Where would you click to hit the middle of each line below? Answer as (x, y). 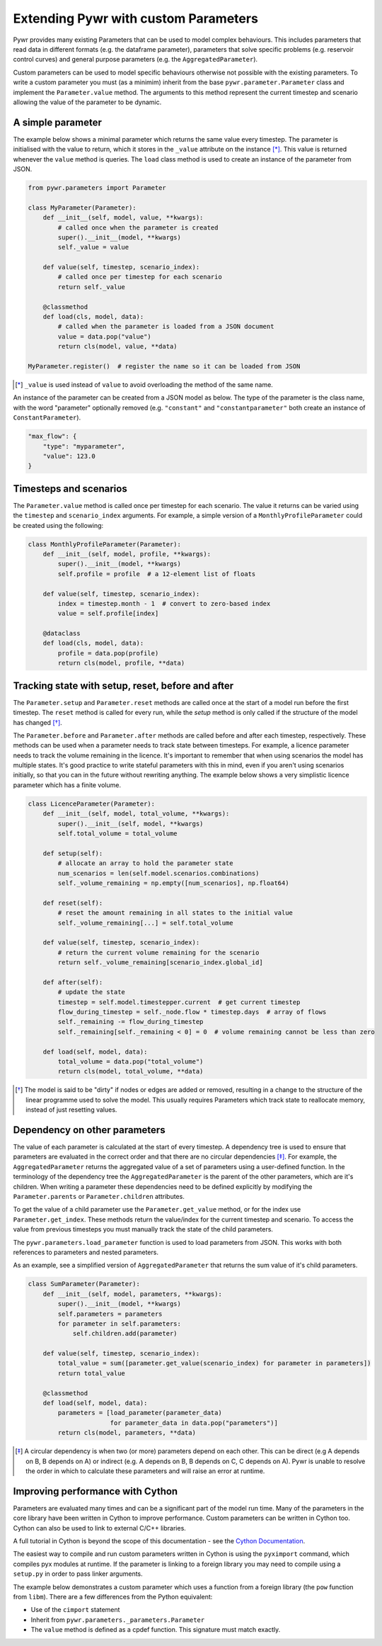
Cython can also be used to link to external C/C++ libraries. (100, 1528)
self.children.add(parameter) (125, 1334)
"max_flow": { (52, 436)
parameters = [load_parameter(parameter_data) (140, 1413)
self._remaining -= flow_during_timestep (131, 1022)
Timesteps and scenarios (70, 489)
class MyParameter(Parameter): (82, 208)
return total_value (91, 1373)
